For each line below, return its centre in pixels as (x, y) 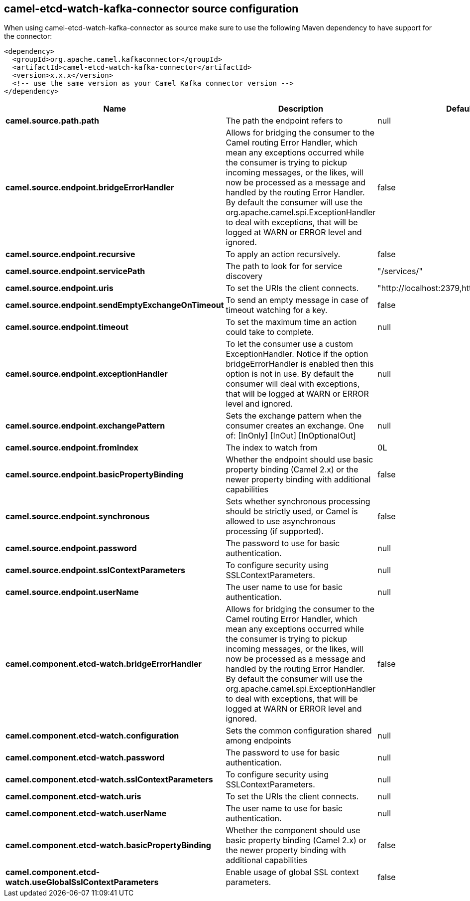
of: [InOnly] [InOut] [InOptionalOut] (291, 436)
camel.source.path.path (52, 121)
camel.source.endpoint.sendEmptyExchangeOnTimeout (115, 305)
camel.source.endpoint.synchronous (78, 517)
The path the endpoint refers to (284, 121)
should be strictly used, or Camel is (292, 512)
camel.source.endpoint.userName (72, 592)
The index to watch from (272, 448)
